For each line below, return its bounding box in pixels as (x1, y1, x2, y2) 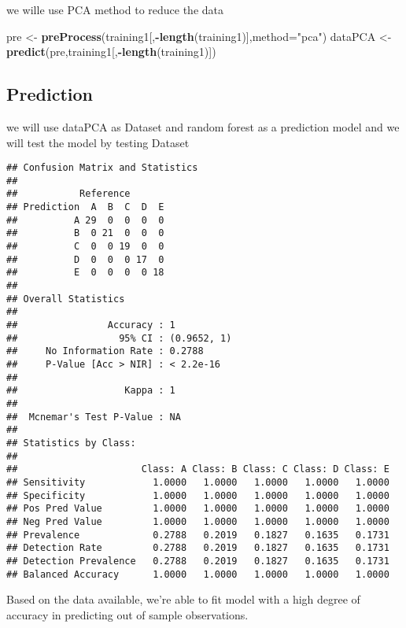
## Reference (6, 188, 131, 200)
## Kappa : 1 (6, 385, 175, 397)
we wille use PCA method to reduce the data (6, 2, 223, 17)
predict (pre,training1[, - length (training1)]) (6, 43, 216, 60)
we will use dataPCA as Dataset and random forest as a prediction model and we (6, 118, 400, 135)
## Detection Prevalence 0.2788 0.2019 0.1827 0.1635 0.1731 (6, 555, 389, 567)
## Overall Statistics (6, 293, 125, 305)
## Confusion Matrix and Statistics (6, 162, 198, 174)
